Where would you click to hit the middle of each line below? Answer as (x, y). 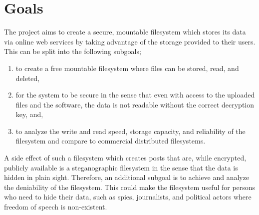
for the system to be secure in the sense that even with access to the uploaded (135, 95)
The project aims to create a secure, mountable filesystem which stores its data (125, 32)
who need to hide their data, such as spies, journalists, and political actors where (128, 197)
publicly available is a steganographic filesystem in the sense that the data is (121, 167)
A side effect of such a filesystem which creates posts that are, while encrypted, (125, 158)
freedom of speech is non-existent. (56, 207)
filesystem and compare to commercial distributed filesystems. (111, 141)
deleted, (28, 78)
